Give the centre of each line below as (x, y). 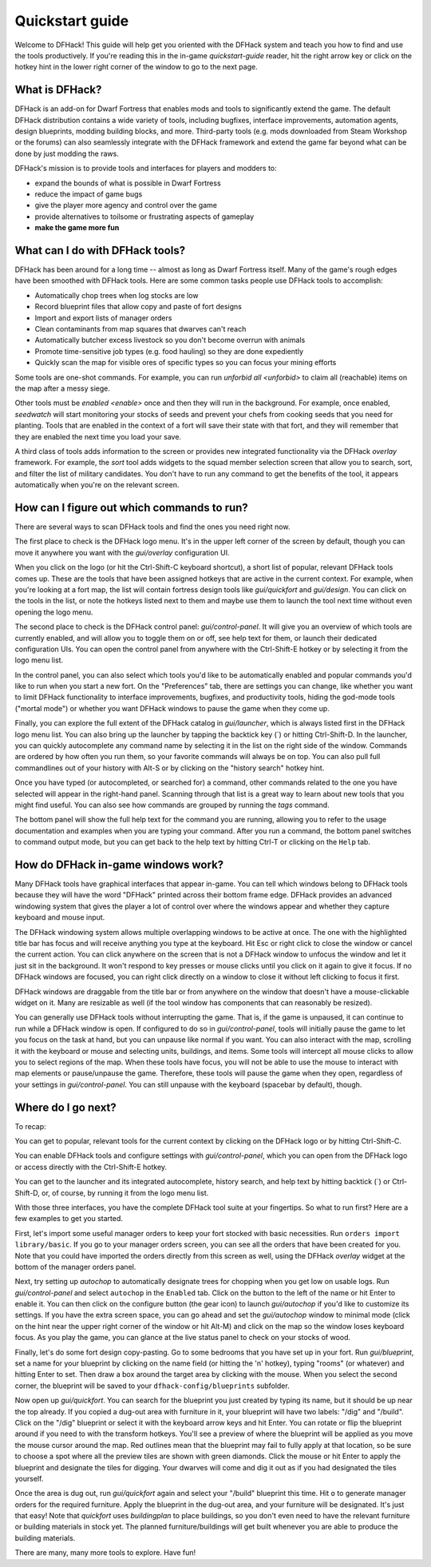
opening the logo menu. (54, 612)
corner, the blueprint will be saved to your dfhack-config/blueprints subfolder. (152, 1386)
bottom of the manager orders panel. (75, 1267)
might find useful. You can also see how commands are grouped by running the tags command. (172, 805)
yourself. (29, 1478)
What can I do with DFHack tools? (100, 251)
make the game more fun (77, 228)
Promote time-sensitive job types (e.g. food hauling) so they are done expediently (169, 351)
